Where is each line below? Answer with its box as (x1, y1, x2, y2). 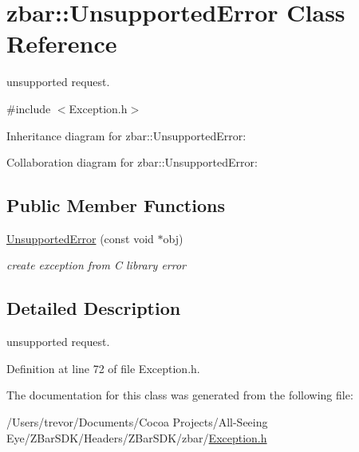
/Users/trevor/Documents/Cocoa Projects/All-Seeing (6, 414, 268, 430)
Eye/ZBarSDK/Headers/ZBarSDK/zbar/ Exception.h (6, 429, 267, 446)
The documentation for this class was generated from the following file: (6, 387, 353, 403)
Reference (6, 27, 117, 60)
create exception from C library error (6, 257, 186, 273)
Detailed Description (6, 296, 181, 320)
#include (6, 100, 51, 116)
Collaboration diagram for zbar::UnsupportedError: (6, 154, 258, 171)
